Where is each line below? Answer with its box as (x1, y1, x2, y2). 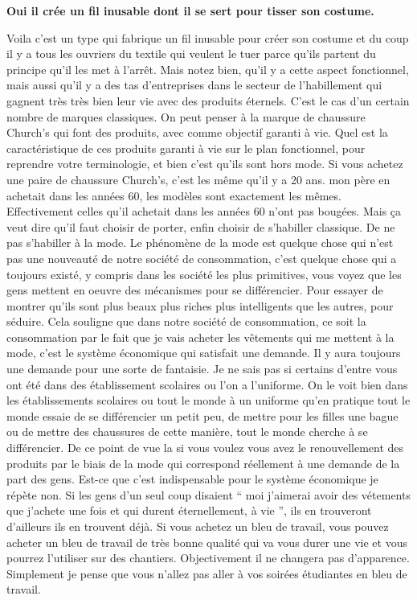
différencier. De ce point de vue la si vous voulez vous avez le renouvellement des (6, 439, 404, 456)
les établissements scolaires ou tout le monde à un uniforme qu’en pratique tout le (6, 392, 411, 409)
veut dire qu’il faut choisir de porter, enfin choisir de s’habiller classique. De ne (6, 218, 395, 235)
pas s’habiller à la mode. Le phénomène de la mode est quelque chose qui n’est (6, 234, 394, 251)
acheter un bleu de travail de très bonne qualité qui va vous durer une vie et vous (6, 533, 407, 550)
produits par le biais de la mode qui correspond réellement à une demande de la (6, 454, 400, 471)
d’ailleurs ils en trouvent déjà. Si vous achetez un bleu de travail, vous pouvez (6, 518, 389, 534)
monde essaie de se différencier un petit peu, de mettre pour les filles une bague (6, 407, 399, 424)
